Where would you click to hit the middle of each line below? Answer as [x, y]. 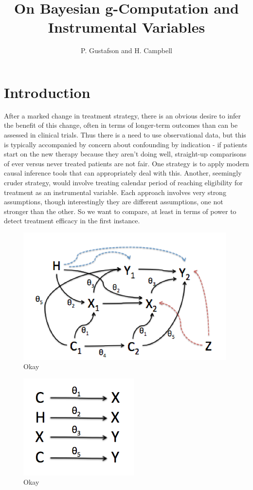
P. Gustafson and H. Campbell [126, 50]
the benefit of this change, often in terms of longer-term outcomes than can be [121, 125]
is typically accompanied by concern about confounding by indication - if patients [126, 144]
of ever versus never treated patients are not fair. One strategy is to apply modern [126, 163]
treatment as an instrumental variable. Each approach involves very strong [115, 192]
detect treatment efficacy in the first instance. [72, 221]
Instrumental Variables [126, 27]
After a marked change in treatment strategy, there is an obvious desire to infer [123, 115]
